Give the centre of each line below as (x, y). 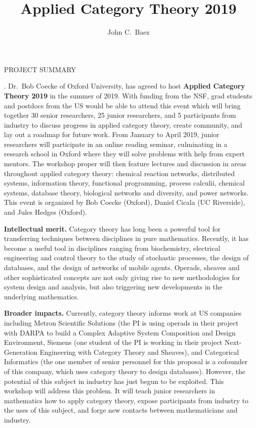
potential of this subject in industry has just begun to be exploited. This (114, 381)
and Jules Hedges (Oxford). (46, 212)
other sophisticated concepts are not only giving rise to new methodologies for (122, 277)
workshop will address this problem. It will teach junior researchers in (109, 391)
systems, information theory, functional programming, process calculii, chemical (125, 183)
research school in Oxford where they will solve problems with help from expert (125, 154)
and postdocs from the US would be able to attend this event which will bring (122, 105)
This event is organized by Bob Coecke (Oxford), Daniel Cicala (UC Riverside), (125, 202)
